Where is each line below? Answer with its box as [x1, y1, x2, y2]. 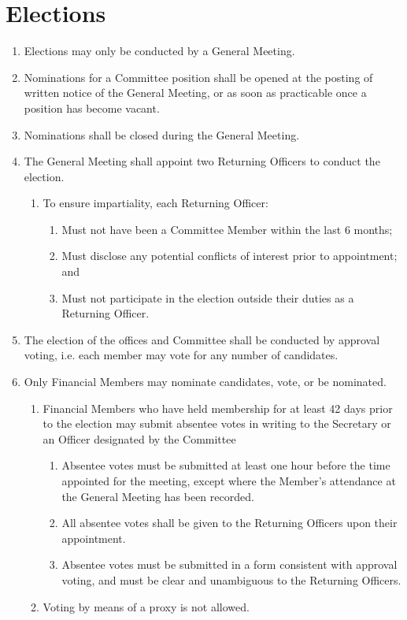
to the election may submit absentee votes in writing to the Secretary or [43, 415, 391, 432]
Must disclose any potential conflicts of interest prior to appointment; [61, 247, 398, 264]
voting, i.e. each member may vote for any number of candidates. [24, 347, 339, 363]
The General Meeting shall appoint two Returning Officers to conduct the [24, 153, 380, 169]
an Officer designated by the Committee [43, 430, 236, 447]
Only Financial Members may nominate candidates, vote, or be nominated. [24, 373, 387, 390]
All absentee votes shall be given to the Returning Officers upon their [61, 514, 398, 531]
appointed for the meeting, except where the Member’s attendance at [61, 473, 396, 488]
